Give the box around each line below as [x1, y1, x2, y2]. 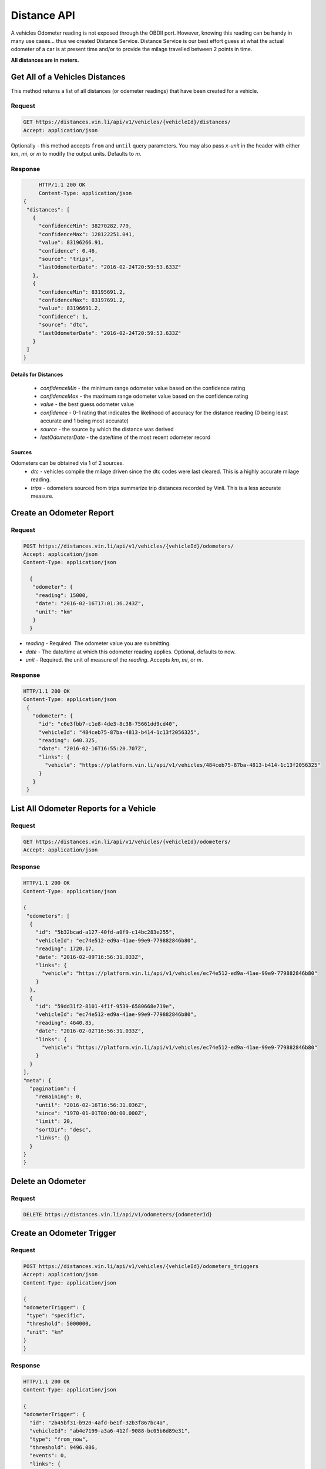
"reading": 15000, [35, 592, 89, 599]
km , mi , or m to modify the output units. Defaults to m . [11, 150, 142, 157]
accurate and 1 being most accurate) [40, 417, 129, 424]
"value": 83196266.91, [38, 239, 104, 246]
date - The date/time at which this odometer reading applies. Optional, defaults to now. [25, 648, 236, 655]
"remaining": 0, [35, 1094, 82, 1100]
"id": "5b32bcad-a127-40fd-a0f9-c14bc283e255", [35, 929, 176, 935]
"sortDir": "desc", [35, 1126, 92, 1133]
